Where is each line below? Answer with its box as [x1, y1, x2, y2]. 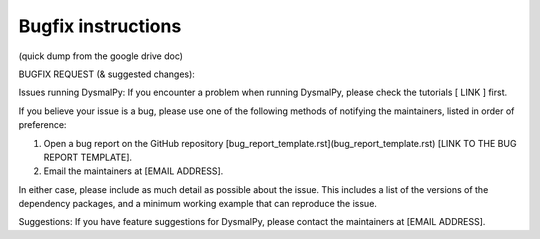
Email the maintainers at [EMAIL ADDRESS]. [43, 165, 224, 177]
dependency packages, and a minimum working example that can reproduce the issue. [18, 198, 377, 210]
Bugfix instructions [18, 15, 182, 37]
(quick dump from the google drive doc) [18, 50, 184, 62]
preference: [18, 119, 67, 131]
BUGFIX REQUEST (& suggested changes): [18, 68, 195, 80]
